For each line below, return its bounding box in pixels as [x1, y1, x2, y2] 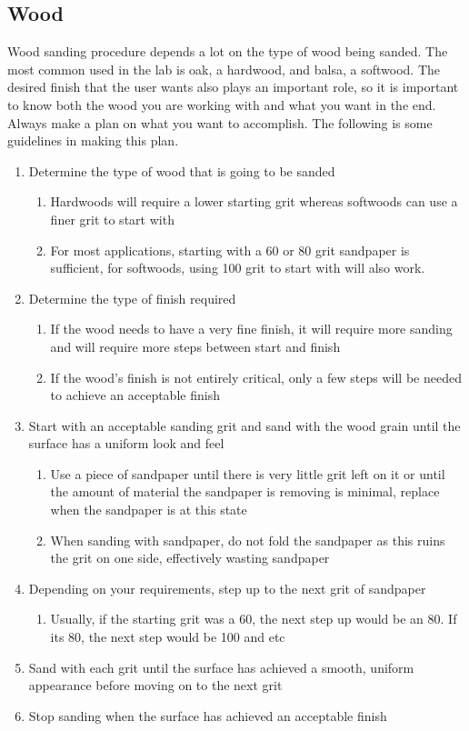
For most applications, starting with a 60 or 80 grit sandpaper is [50, 240, 410, 259]
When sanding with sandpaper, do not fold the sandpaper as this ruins [50, 530, 445, 549]
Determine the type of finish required [28, 288, 236, 307]
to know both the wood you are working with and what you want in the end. [7, 95, 436, 114]
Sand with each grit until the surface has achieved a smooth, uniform [28, 657, 414, 676]
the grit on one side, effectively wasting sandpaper [50, 548, 330, 567]
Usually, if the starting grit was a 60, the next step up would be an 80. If [50, 609, 457, 628]
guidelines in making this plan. [7, 131, 179, 150]
